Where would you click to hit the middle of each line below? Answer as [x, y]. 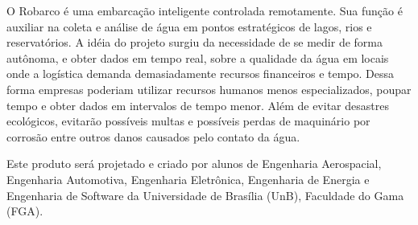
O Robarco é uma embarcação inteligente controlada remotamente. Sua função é [205, 10]
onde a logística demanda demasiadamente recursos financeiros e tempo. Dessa [201, 74]
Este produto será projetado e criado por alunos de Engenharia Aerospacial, [194, 164]
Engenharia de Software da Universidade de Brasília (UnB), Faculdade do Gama [205, 195]
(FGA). [25, 211]
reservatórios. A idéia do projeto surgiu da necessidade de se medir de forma [195, 42]
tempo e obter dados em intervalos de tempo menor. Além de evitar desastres [198, 105]
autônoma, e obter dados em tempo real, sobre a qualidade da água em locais [198, 57]
